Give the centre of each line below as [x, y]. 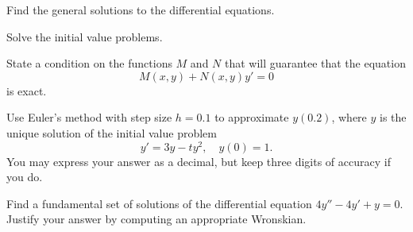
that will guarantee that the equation [315, 63]
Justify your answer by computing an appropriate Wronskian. [156, 219]
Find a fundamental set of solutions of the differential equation [159, 203]
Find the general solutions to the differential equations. [141, 10]
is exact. [27, 90]
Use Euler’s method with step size [89, 117]
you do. [25, 177]
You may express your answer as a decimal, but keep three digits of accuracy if [199, 161]
